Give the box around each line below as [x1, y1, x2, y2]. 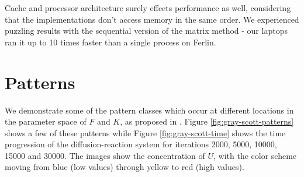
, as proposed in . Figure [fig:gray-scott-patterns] [120, 115, 294, 128]
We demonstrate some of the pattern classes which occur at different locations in [5, 104, 294, 116]
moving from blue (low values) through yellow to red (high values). [5, 161, 244, 173]
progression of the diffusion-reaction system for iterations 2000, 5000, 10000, [5, 138, 277, 150]
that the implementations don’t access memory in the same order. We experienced [5, 13, 299, 25]
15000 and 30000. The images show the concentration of [5, 149, 205, 161]
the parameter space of [5, 115, 87, 128]
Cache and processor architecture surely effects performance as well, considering [5, 2, 291, 13]
